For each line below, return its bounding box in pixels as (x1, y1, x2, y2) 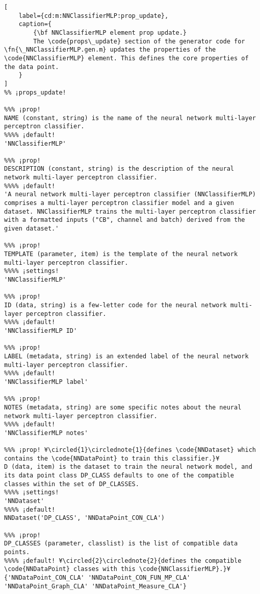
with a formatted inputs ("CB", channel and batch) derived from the (4, 216, 245, 224)
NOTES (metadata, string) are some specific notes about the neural (4, 403, 242, 411)
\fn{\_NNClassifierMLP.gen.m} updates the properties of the (4, 46, 216, 54)
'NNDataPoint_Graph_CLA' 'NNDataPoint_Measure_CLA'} (4, 582, 187, 590)
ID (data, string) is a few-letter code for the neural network (4, 301, 227, 309)
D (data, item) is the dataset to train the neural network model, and (4, 463, 252, 471)
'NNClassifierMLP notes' (4, 429, 88, 437)
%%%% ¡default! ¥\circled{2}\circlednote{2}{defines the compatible (4, 557, 242, 564)
